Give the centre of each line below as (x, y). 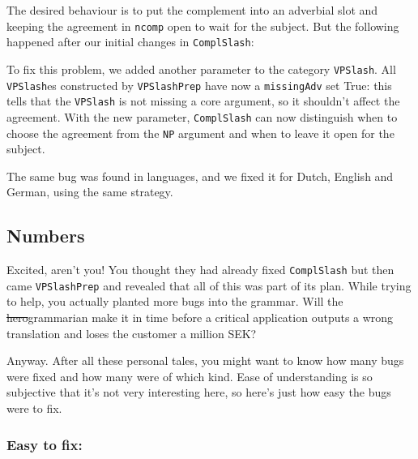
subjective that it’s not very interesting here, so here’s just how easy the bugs (199, 392)
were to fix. (34, 408)
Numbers (46, 236)
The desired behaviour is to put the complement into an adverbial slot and (192, 10)
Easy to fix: (45, 444)
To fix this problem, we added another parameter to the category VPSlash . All (201, 69)
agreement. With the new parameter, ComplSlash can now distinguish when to (202, 116)
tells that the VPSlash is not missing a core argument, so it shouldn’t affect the (203, 101)
